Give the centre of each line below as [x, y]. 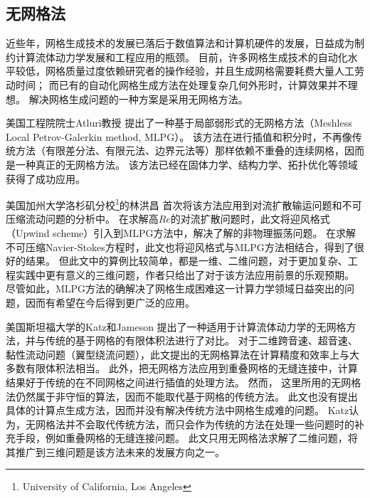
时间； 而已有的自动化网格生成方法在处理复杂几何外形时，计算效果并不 [181, 84]
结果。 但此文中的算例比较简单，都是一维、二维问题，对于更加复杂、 [186, 261]
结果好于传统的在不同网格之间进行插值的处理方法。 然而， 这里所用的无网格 [184, 382]
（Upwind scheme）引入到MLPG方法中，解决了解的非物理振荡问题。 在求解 [181, 232]
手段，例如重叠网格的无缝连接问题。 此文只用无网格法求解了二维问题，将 [186, 438]
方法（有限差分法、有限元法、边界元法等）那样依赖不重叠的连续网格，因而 [190, 150]
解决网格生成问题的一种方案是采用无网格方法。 [138, 99]
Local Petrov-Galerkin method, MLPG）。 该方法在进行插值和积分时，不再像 [179, 136]
